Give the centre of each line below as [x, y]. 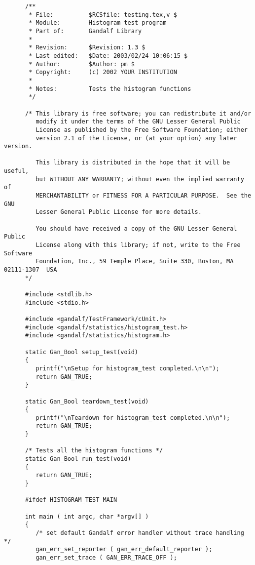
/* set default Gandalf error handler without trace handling [140, 533]
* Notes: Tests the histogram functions [110, 89]
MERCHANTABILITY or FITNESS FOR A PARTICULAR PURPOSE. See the [144, 196]
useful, [17, 171]
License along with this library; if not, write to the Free [138, 245]
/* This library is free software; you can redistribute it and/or [138, 113]
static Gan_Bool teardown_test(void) [87, 401]
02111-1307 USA [31, 270]
